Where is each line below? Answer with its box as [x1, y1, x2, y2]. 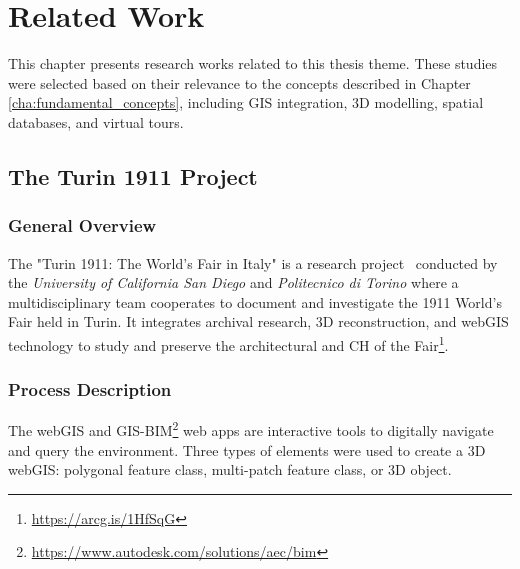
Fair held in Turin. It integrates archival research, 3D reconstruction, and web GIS [8, 311, 509, 332]
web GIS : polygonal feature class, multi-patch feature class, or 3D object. [8, 459, 452, 480]
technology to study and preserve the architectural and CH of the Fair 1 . [8, 331, 449, 355]
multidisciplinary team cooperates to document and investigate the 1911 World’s [8, 291, 502, 312]
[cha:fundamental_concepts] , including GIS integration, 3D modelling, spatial [8, 92, 484, 113]
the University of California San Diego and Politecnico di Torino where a [8, 272, 459, 293]
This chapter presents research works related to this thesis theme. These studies [8, 53, 498, 74]
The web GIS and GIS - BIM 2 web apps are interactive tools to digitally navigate [8, 417, 494, 440]
